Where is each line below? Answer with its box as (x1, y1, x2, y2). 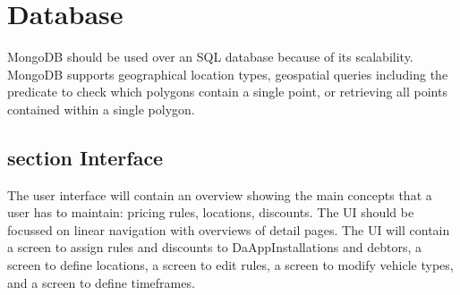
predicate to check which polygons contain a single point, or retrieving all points (7, 82, 447, 101)
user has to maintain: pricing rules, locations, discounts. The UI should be (7, 203, 414, 222)
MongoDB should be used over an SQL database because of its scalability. (7, 47, 413, 66)
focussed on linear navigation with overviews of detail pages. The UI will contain (7, 220, 450, 239)
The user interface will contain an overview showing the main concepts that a (7, 185, 432, 204)
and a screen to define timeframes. (7, 273, 195, 291)
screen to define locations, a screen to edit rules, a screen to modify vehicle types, (7, 256, 454, 274)
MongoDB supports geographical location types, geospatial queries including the (7, 64, 448, 83)
